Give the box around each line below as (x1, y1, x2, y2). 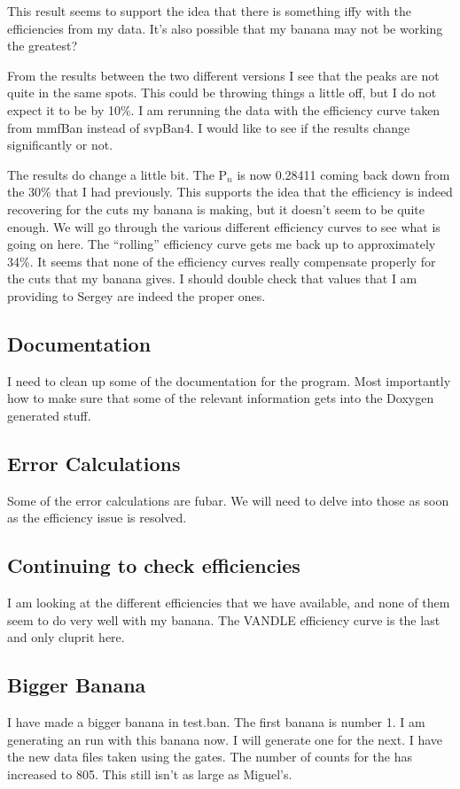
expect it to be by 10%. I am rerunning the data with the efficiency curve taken (7, 100, 441, 119)
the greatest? (7, 36, 78, 55)
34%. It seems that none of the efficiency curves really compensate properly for (7, 251, 436, 270)
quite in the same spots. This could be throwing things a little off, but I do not (7, 83, 437, 102)
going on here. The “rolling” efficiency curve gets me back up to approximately (7, 235, 436, 253)
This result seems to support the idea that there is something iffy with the (7, 2, 412, 19)
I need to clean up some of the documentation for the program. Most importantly (7, 371, 451, 390)
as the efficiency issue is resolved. (7, 508, 187, 527)
